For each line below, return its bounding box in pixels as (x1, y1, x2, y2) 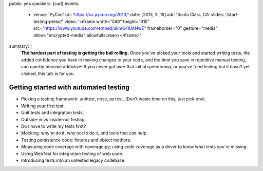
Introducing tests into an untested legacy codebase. (21, 157, 126, 163)
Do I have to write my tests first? (21, 123, 86, 129)
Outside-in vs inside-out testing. (21, 116, 86, 122)
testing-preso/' (33, 19, 64, 24)
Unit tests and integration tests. (21, 110, 84, 115)
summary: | (9, 43, 32, 49)
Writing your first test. (21, 103, 65, 109)
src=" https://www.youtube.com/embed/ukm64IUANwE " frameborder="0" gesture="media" (33, 25, 218, 31)
